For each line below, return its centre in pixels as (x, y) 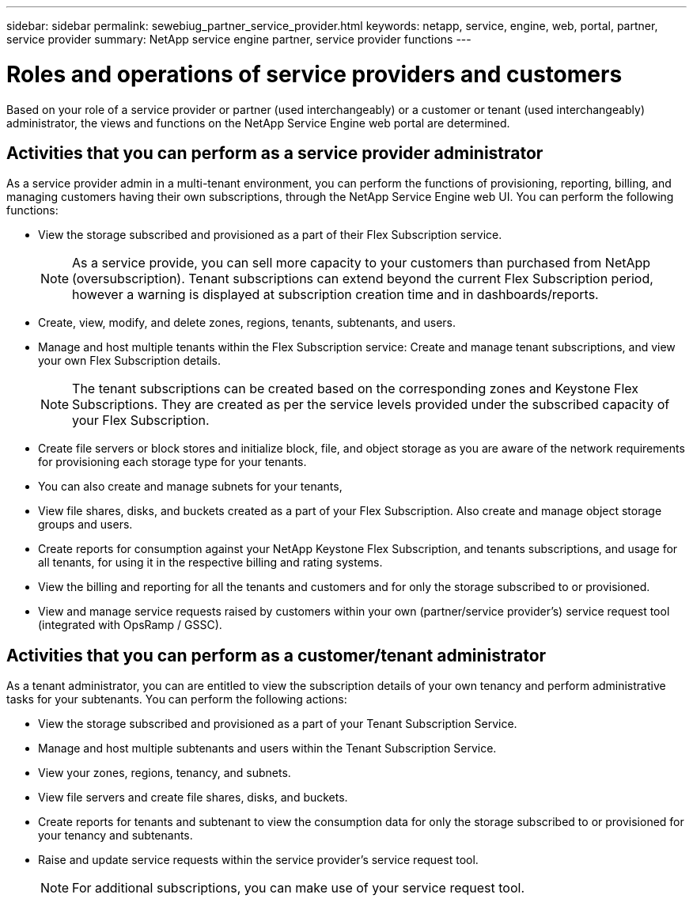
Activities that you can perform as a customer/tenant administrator (276, 655)
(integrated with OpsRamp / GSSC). (130, 625)
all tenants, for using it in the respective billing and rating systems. (210, 563)
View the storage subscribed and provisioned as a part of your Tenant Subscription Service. (278, 724)
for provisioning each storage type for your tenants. (172, 462)
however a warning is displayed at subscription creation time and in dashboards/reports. (335, 295)
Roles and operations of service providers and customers (314, 74)
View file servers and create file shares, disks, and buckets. (193, 798)
